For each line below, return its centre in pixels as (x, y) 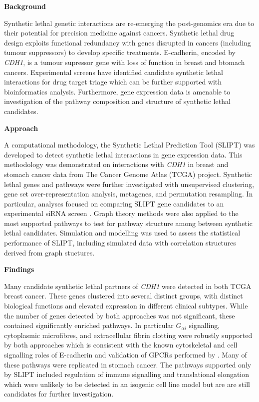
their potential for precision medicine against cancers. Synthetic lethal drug (119, 33)
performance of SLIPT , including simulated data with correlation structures (120, 243)
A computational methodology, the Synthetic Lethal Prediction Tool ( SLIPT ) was (129, 145)
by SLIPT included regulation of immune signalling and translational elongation (127, 374)
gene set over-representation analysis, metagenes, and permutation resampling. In (129, 194)
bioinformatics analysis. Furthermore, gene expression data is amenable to (117, 91)
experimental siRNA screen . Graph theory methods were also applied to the (121, 213)
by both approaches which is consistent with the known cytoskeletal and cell (121, 345)
